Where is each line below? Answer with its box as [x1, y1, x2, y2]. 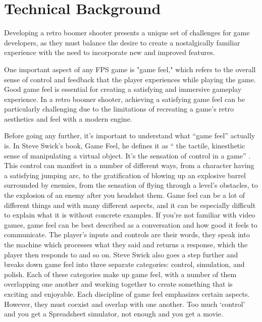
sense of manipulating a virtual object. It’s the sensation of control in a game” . [4, 150, 251, 160]
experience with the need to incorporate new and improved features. [4, 47, 215, 58]
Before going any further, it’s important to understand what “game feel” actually [4, 130, 255, 141]
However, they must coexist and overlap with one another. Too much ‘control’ [4, 298, 245, 309]
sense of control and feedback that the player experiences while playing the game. [4, 74, 256, 84]
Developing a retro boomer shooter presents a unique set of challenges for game [4, 27, 250, 38]
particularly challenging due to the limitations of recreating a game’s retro [4, 103, 234, 114]
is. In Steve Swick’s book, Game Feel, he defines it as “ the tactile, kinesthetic [4, 140, 245, 151]
